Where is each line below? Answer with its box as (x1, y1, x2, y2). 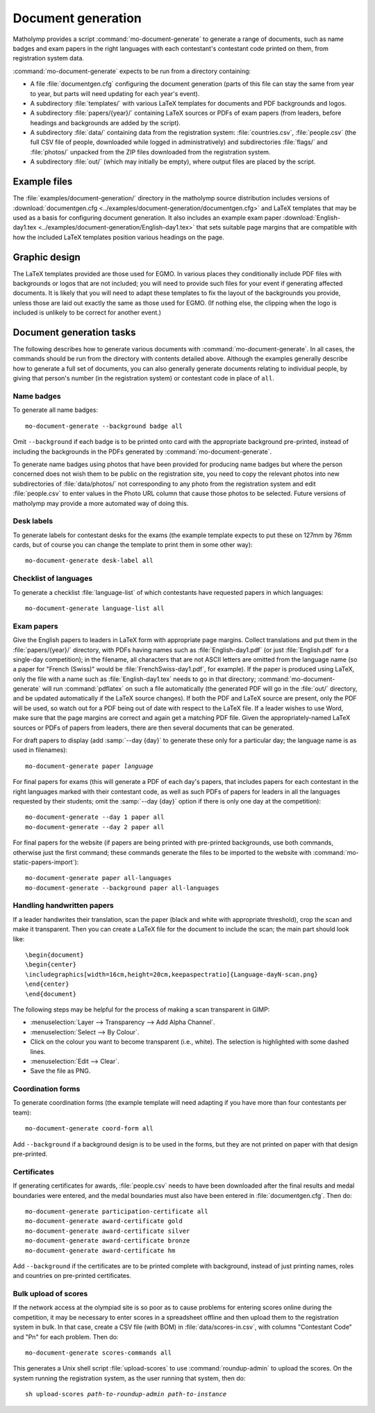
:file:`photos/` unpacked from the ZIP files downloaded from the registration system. (30, 147, 271, 156)
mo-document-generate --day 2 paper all (25, 823, 165, 831)
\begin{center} (25, 961, 77, 968)
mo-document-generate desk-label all (25, 557, 154, 565)
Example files (12, 176, 73, 188)
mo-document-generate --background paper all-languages (25, 884, 219, 892)
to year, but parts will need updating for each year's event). (30, 89, 200, 97)
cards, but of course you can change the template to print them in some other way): (12, 541, 253, 549)
